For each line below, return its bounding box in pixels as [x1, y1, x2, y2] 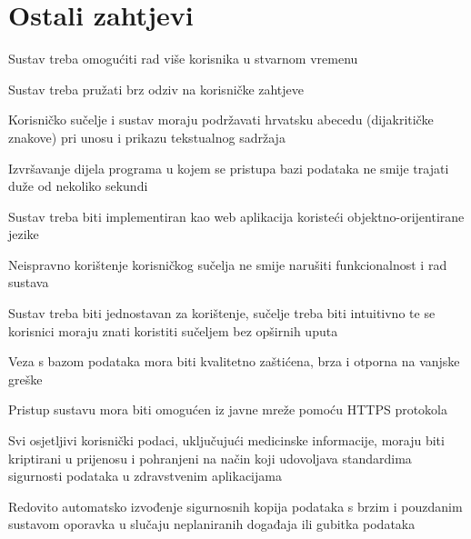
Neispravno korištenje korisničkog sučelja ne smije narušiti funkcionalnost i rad [8, 255, 447, 274]
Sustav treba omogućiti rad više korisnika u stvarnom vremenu [8, 49, 358, 68]
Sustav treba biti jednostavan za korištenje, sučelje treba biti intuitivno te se [8, 304, 436, 323]
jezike [8, 225, 39, 244]
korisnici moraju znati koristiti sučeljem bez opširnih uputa [8, 321, 338, 340]
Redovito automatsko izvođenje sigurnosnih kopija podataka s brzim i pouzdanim [8, 496, 463, 515]
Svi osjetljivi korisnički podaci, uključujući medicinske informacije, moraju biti [8, 431, 445, 450]
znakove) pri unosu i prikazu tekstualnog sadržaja [8, 127, 286, 146]
